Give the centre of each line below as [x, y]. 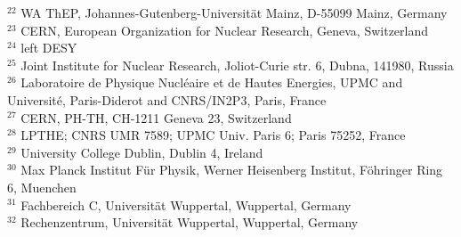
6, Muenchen [42, 187]
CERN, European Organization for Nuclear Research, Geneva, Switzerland [225, 30]
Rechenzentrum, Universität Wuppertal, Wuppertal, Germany [190, 222]
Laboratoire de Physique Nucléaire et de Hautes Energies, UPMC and [212, 82]
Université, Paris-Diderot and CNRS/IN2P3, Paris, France [167, 99]
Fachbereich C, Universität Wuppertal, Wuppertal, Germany [186, 204]
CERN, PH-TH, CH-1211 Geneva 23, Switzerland [156, 117]
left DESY [49, 48]
